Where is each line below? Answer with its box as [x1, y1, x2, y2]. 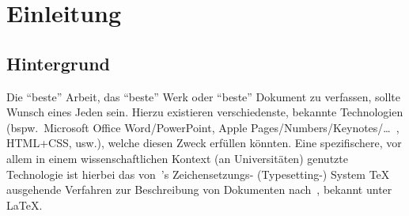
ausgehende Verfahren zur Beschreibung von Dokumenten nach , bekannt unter [6, 181, 392, 198]
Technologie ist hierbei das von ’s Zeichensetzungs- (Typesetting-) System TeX [6, 165, 390, 182]
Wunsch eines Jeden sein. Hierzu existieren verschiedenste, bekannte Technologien [6, 104, 403, 120]
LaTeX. [6, 196, 43, 213]
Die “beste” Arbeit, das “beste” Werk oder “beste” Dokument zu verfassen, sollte [6, 88, 401, 104]
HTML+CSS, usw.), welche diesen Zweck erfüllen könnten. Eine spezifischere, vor [6, 135, 402, 151]
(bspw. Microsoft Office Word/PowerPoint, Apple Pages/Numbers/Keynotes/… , [6, 119, 400, 135]
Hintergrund [6, 51, 111, 75]
